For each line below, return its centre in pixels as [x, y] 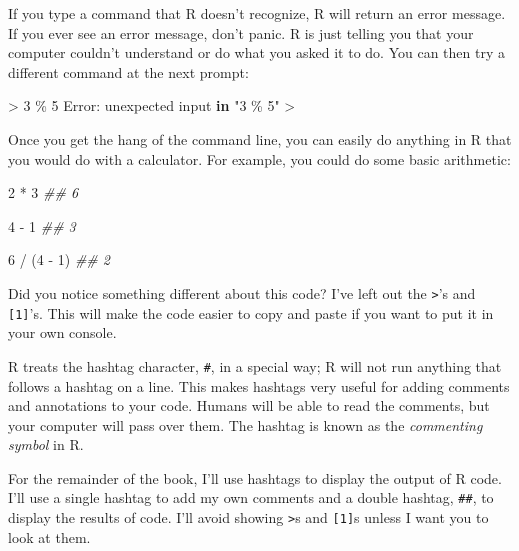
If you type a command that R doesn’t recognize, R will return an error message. [257, 13]
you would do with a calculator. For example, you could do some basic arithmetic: [259, 158]
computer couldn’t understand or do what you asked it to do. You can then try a [256, 52]
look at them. [49, 536]
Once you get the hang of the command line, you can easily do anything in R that [260, 138]
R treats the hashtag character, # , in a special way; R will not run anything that [255, 365]
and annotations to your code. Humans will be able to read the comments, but [249, 405]
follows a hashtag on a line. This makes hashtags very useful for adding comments [259, 385]
